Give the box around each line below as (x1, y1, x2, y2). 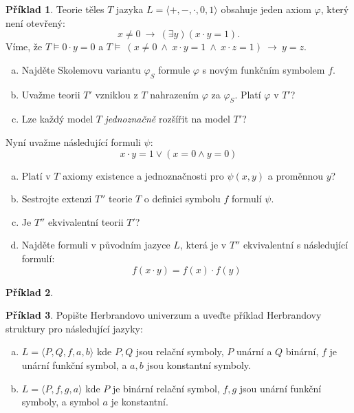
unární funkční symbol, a (21, 357, 127, 372)
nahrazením (150, 87, 199, 101)
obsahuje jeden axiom (221, 2, 311, 16)
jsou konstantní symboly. (146, 357, 251, 372)
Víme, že (5, 39, 43, 54)
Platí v (21, 168, 51, 182)
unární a (236, 344, 272, 359)
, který (320, 2, 349, 16)
